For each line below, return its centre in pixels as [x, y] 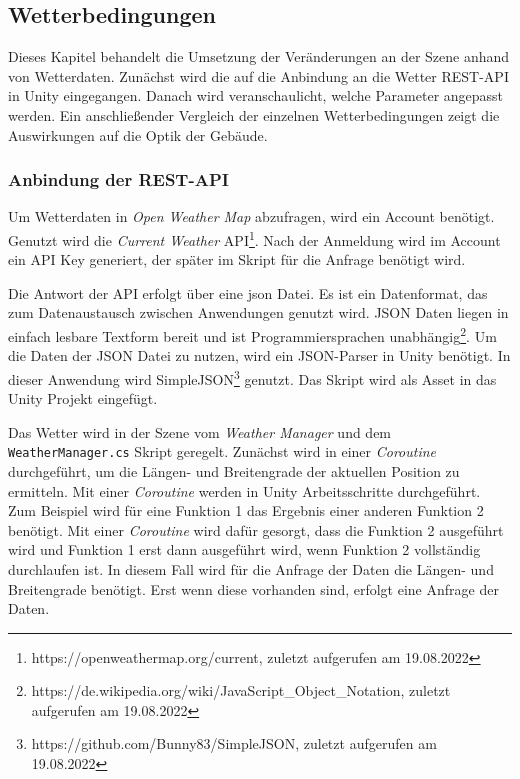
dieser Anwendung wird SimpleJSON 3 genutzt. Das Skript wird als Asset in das [252, 377]
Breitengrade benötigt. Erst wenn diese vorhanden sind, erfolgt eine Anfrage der [253, 588]
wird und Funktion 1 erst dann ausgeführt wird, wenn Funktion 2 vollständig [244, 549]
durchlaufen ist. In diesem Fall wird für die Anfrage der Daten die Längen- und [251, 568]
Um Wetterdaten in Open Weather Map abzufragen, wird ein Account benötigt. [251, 216]
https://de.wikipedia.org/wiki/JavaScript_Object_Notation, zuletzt [241, 690]
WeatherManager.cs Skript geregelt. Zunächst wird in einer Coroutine [222, 451]
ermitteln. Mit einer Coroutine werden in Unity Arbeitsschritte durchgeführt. [244, 490]
